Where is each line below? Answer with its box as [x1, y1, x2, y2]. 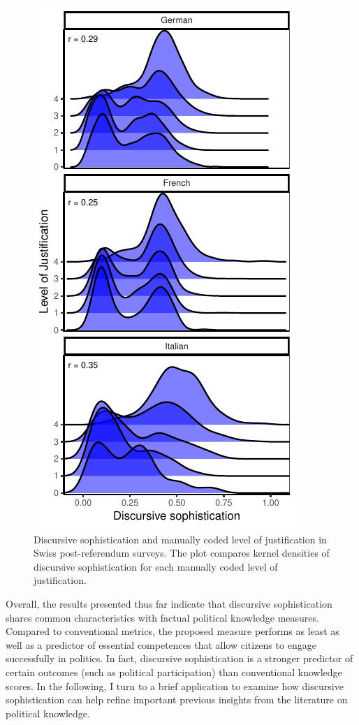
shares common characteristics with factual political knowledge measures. [6, 610, 319, 624]
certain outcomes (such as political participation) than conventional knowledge [6, 664, 342, 679]
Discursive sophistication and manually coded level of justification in [34, 532, 327, 546]
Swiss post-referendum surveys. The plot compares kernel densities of [34, 545, 330, 560]
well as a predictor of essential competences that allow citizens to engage [6, 637, 316, 652]
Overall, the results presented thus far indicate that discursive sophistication [6, 596, 332, 610]
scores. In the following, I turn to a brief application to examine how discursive [6, 678, 344, 693]
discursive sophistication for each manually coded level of [34, 559, 278, 573]
